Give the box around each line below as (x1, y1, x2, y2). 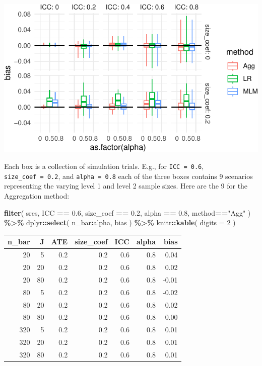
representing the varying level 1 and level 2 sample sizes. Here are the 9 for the (4, 180, 248, 191)
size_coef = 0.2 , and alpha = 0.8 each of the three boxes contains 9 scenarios (4, 170, 253, 181)
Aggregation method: (4, 191, 70, 201)
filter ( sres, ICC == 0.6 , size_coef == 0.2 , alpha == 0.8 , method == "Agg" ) (4, 207, 251, 218)
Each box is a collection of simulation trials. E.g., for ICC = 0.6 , (4, 161, 204, 171)
